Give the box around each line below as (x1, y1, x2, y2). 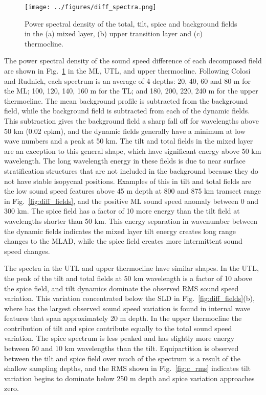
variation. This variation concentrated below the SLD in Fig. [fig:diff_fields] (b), (4, 293, 255, 304)
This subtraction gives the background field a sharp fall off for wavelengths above (4, 115, 259, 126)
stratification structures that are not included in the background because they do (4, 165, 258, 176)
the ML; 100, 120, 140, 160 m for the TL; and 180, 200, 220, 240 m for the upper (4, 85, 258, 96)
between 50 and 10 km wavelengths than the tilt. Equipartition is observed (4, 343, 239, 354)
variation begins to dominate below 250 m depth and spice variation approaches (4, 373, 255, 383)
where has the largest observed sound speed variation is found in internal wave (4, 303, 251, 313)
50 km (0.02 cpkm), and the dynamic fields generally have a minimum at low (4, 125, 246, 136)
